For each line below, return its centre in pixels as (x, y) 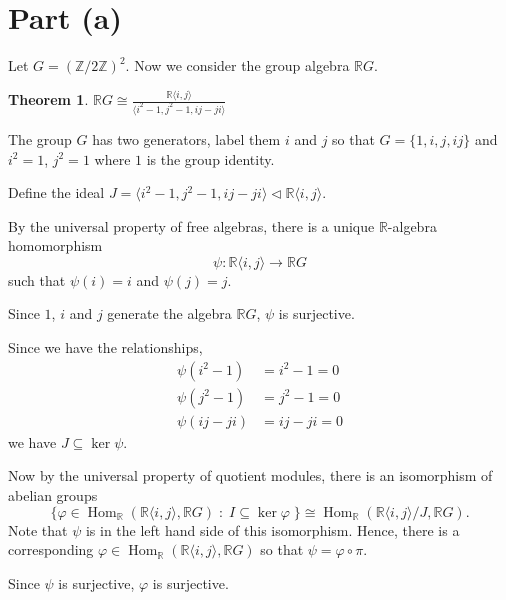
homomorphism (55, 245)
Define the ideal (56, 192)
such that (37, 279)
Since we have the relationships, (105, 347)
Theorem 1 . (48, 99)
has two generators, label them (186, 138)
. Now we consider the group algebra (237, 65)
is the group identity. (210, 158)
